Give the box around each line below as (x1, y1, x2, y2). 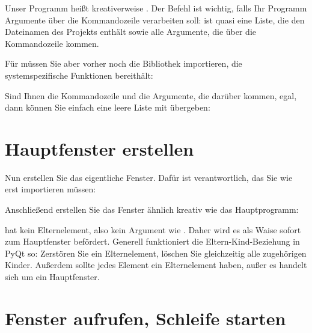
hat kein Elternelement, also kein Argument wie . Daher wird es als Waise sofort (5, 223, 301, 236)
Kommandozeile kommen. (5, 37, 99, 49)
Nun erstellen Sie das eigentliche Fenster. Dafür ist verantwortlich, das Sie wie (5, 171, 293, 183)
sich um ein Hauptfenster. (5, 270, 100, 283)
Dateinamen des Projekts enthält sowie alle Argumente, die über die (5, 25, 256, 38)
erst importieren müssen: (5, 183, 96, 195)
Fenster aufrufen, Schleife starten (5, 305, 286, 330)
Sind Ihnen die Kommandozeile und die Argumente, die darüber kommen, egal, (5, 89, 297, 102)
